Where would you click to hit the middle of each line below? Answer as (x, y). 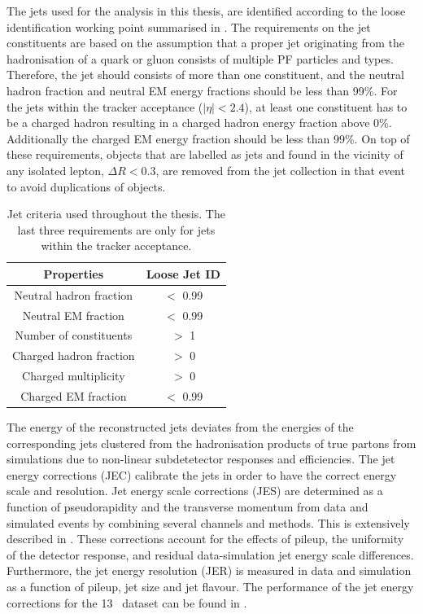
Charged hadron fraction (74, 355)
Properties (74, 273)
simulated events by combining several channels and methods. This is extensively (208, 522)
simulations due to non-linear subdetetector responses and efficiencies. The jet (201, 459)
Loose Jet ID (183, 273)
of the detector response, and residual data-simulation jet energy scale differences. (210, 554)
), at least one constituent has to (326, 106)
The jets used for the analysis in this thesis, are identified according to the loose (206, 11)
